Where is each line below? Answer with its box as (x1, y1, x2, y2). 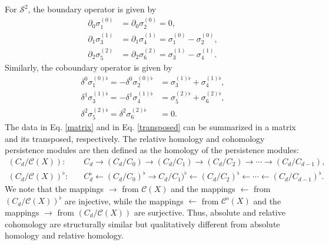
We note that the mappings (5, 183, 104, 195)
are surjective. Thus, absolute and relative (134, 206, 285, 218)
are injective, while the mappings (64, 194, 184, 207)
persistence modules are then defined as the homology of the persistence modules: (5, 144, 299, 156)
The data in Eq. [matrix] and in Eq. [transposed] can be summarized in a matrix (5, 120, 296, 133)
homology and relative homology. (5, 229, 124, 241)
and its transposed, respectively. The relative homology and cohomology (5, 132, 265, 144)
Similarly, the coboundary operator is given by (5, 61, 172, 74)
